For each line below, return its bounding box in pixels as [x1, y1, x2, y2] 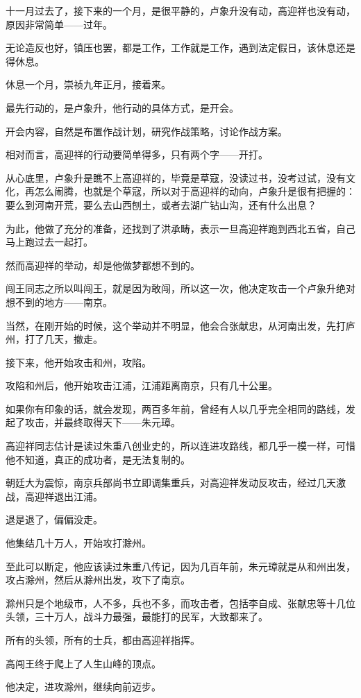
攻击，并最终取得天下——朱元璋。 [24, 415, 180, 429]
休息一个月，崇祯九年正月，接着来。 [6, 77, 171, 92]
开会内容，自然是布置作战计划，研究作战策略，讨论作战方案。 [6, 124, 287, 138]
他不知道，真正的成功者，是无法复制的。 [6, 452, 190, 466]
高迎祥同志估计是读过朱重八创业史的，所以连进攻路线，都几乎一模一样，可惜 [6, 439, 355, 453]
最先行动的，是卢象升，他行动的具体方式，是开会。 [6, 100, 239, 114]
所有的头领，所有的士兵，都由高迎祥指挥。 [6, 633, 200, 647]
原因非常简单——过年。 [6, 17, 112, 31]
